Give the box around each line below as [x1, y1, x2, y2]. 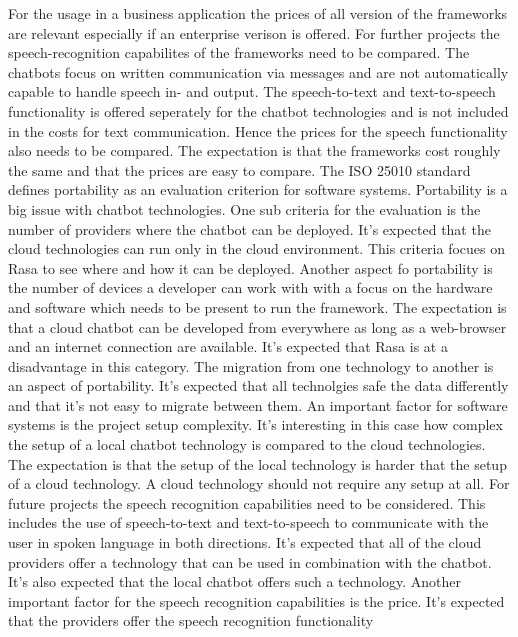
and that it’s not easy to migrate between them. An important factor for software [8, 394, 508, 415]
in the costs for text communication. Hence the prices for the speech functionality [8, 120, 508, 141]
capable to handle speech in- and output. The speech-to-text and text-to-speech [8, 81, 496, 102]
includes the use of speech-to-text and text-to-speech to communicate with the [8, 512, 489, 533]
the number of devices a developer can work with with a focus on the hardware [8, 277, 493, 298]
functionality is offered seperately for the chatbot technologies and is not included [8, 100, 509, 121]
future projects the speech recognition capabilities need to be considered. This [8, 492, 486, 513]
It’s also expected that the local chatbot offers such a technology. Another [8, 571, 462, 592]
